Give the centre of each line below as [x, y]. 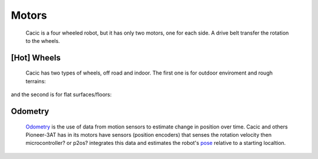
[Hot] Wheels [36, 58]
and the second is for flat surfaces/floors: [61, 94]
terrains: [36, 81]
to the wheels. [43, 40]
